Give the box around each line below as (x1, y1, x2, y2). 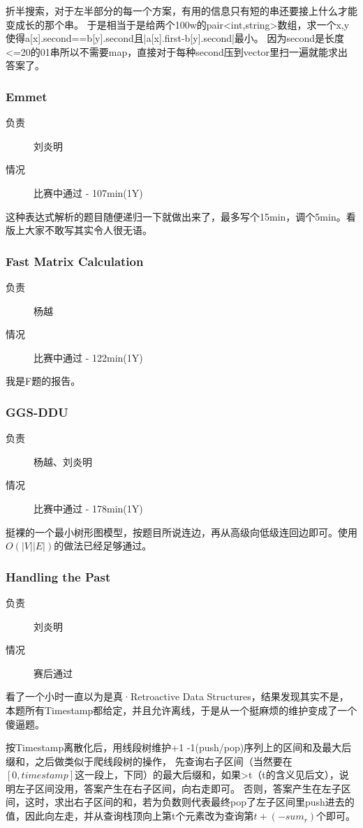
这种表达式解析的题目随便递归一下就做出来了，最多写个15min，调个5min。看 (6, 209, 356, 223)
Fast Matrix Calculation (6, 252, 144, 269)
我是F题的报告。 (6, 374, 81, 388)
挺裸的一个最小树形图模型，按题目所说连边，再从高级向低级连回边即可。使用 (6, 524, 357, 539)
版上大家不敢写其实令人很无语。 (6, 223, 152, 237)
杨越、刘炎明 (34, 454, 92, 468)
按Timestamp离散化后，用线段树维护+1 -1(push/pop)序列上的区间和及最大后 (6, 740, 352, 755)
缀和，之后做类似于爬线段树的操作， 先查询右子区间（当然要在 (6, 753, 292, 768)
